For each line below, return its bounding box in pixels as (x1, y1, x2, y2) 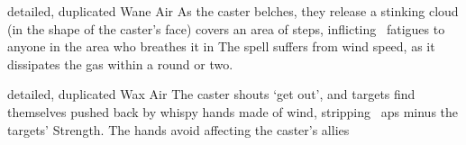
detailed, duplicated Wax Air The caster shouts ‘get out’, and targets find (7, 85, 416, 104)
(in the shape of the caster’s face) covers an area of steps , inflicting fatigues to (7, 19, 445, 38)
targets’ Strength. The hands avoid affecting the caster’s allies (7, 120, 350, 139)
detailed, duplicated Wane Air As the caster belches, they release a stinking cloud (7, 2, 459, 20)
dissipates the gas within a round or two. (7, 54, 233, 73)
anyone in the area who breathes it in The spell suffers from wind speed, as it (7, 37, 435, 56)
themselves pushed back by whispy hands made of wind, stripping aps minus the (7, 102, 459, 121)
